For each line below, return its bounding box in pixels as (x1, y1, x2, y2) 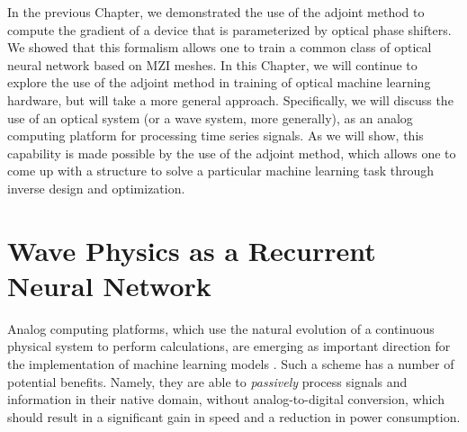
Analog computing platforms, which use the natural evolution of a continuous (7, 319, 435, 337)
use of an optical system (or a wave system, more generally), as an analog (7, 108, 413, 127)
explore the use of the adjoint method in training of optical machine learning (7, 73, 431, 92)
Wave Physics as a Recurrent (7, 231, 376, 268)
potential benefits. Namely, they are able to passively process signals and (7, 372, 408, 391)
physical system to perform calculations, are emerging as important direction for (7, 337, 451, 355)
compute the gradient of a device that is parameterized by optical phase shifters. (7, 20, 452, 39)
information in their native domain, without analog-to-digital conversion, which (7, 390, 445, 409)
